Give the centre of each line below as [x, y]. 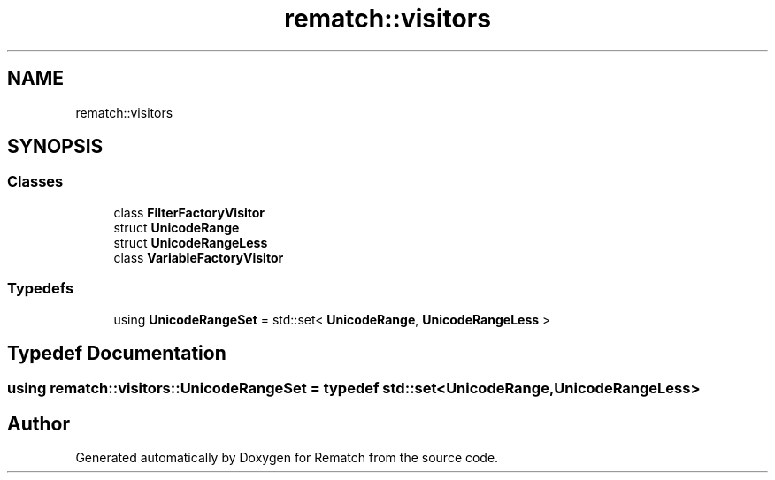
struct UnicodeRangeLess [191, 242]
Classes [35, 182]
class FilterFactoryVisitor [189, 212]
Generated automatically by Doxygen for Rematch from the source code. [287, 458]
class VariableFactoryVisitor [199, 257]
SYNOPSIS [55, 147]
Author [38, 423]
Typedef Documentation [117, 353]
